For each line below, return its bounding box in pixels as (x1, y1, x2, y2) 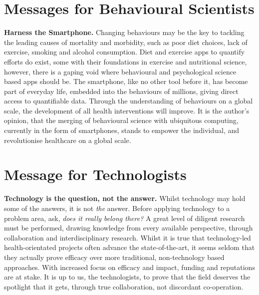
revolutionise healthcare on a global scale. (4, 134, 131, 145)
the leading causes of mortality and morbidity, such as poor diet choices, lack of (4, 36, 248, 47)
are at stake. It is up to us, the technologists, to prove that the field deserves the (4, 271, 251, 282)
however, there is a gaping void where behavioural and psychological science (4, 66, 237, 76)
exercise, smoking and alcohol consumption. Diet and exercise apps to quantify (4, 46, 245, 57)
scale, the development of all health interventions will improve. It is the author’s (4, 105, 250, 115)
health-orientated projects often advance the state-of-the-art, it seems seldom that (4, 242, 255, 252)
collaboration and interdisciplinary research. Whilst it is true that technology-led (4, 232, 251, 242)
